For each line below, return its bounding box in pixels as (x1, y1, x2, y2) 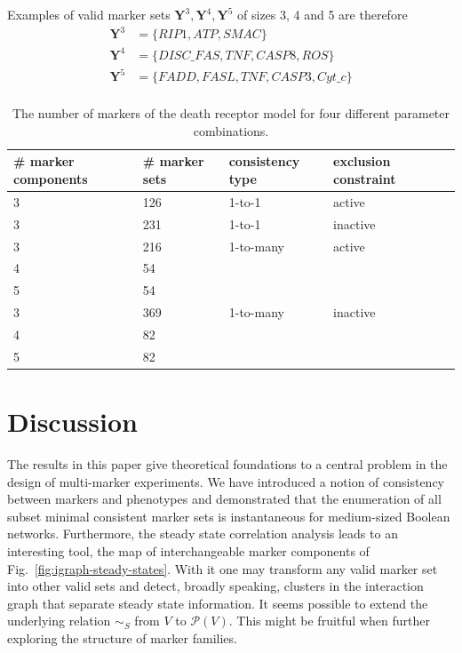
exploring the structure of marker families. (7, 628, 237, 647)
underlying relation (7, 611, 111, 630)
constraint (333, 170, 396, 187)
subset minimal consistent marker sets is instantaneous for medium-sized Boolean (7, 506, 450, 525)
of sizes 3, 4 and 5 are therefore (237, 5, 408, 23)
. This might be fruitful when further (228, 611, 430, 630)
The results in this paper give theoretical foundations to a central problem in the (7, 454, 448, 473)
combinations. (193, 121, 269, 139)
